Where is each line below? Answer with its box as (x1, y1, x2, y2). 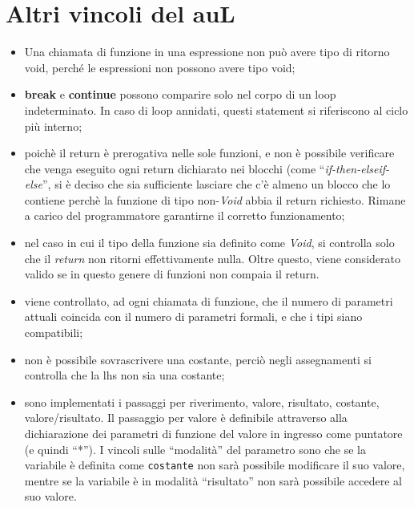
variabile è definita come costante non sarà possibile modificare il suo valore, (24, 456, 405, 473)
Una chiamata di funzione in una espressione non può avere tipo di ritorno (24, 43, 390, 60)
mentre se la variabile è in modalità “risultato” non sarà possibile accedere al (24, 472, 402, 489)
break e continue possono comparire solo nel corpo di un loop (24, 86, 336, 103)
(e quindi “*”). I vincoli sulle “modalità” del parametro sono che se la (24, 440, 366, 457)
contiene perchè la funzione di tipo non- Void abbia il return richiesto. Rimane (24, 191, 406, 208)
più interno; (24, 117, 82, 134)
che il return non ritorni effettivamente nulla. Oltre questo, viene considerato (24, 249, 400, 266)
